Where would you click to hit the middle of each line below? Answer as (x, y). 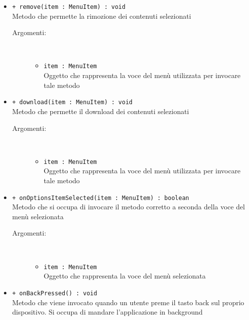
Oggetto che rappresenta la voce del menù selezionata (125, 276)
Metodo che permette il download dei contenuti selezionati (101, 111)
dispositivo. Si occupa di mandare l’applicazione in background (107, 312)
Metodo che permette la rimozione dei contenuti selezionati (102, 16)
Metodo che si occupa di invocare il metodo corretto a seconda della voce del (128, 207)
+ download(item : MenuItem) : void (72, 102)
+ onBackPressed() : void (55, 293)
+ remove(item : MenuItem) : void (69, 7)
